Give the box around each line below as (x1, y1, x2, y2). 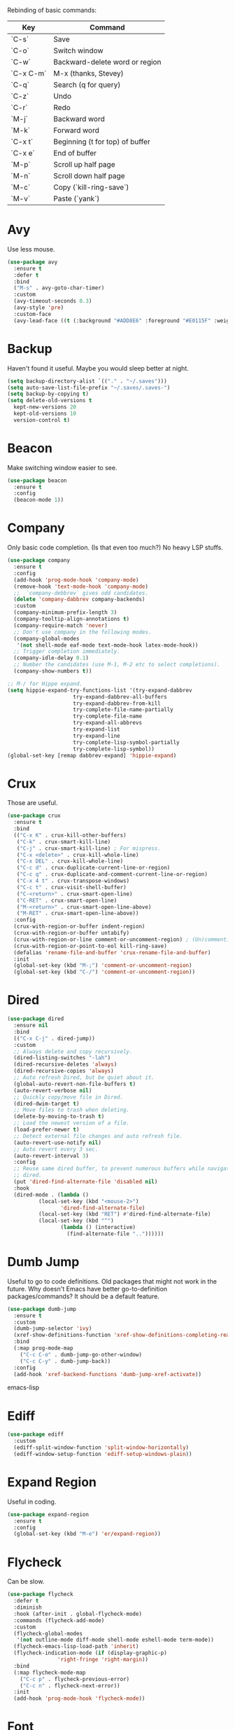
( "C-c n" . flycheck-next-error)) (20, 1682, 120, 1689)
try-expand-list (73, 726, 120, 733)
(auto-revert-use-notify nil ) (13, 1139, 101, 1146)
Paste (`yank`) (53, 194, 100, 203)
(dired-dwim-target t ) (13, 1100, 80, 1107)
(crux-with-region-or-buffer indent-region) (13, 923, 145, 931)
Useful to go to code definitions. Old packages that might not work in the (7, 1277, 217, 1285)
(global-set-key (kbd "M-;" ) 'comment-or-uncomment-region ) (13, 962, 192, 969)
